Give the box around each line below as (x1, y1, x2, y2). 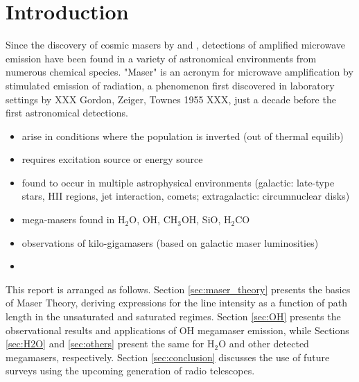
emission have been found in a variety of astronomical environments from (6, 51, 317, 65)
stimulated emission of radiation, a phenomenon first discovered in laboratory (6, 78, 335, 92)
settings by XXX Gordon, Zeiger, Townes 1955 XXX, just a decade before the (6, 92, 336, 106)
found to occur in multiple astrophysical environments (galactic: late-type (21, 175, 335, 189)
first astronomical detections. (6, 105, 128, 120)
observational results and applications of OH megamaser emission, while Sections (6, 322, 349, 337)
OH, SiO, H (181, 212, 231, 227)
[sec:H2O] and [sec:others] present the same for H (6, 336, 215, 351)
